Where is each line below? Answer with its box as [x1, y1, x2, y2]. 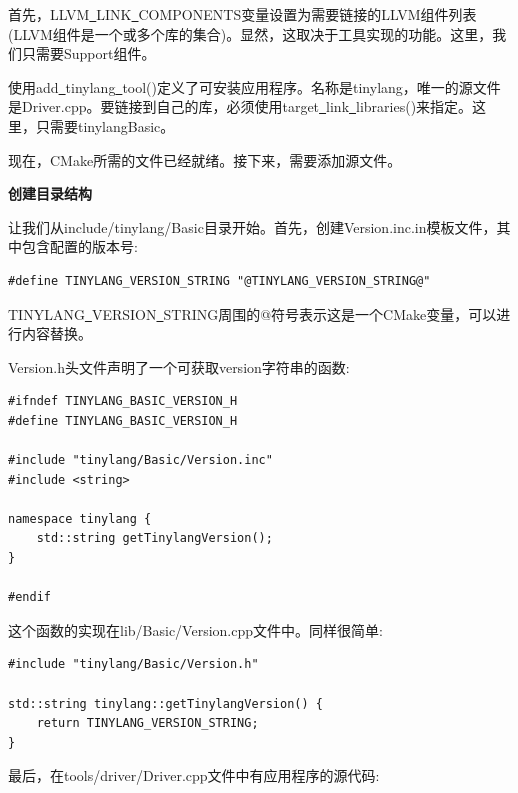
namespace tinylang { [8, 511, 152, 526]
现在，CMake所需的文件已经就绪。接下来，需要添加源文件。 [8, 149, 402, 170]
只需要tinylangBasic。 [35, 115, 175, 136]
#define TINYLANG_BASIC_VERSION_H [8, 413, 238, 428]
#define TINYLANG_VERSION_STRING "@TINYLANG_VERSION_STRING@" [8, 273, 431, 288]
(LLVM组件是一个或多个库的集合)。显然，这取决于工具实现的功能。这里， [8, 23, 493, 44]
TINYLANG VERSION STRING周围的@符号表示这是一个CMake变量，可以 [8, 303, 497, 324]
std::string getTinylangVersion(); [36, 531, 273, 546]
